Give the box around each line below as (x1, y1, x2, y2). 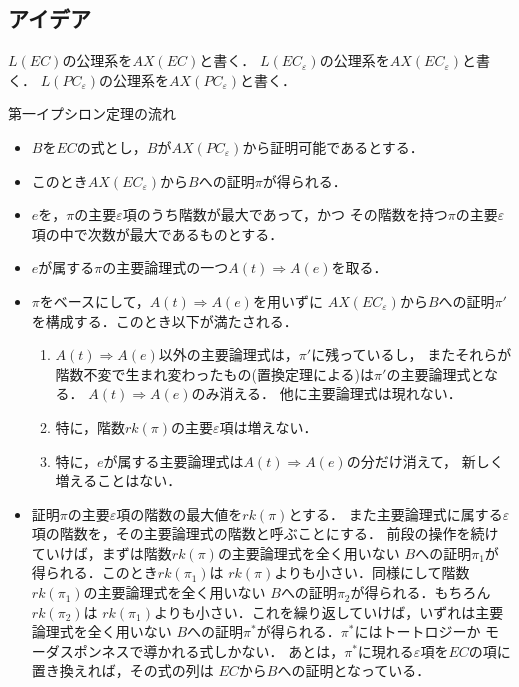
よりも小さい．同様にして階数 (274, 562, 470, 583)
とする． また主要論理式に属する (288, 503, 503, 524)
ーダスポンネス (31, 640, 130, 661)
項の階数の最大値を (116, 503, 243, 524)
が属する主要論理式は (103, 450, 244, 471)
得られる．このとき (31, 562, 158, 583)
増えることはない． (55, 470, 182, 491)
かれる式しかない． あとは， (157, 640, 345, 661)
